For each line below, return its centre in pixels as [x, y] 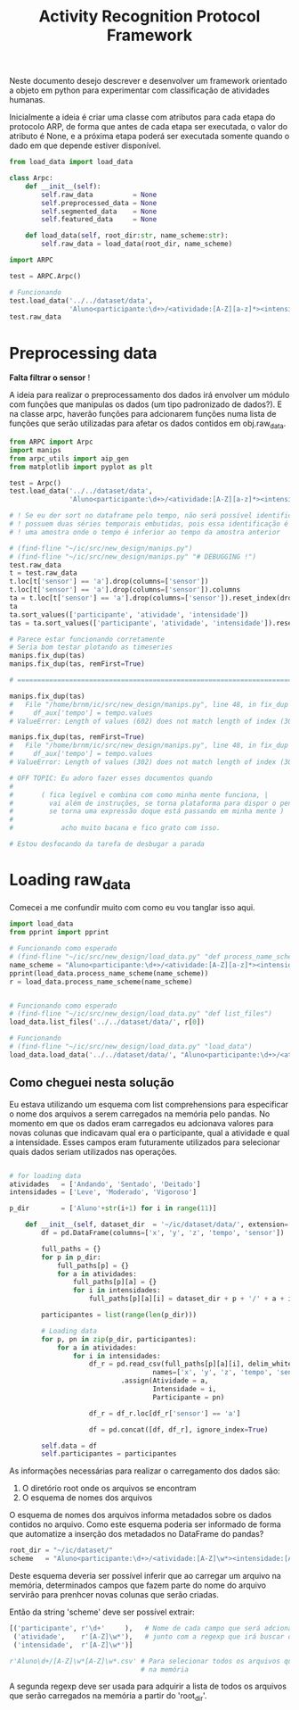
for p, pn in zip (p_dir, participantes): [119, 1339]
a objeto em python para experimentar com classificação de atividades [139, 90]
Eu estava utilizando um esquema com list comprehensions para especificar [149, 1104]
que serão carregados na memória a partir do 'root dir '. [108, 1697]
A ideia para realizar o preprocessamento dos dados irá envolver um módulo [149, 395]
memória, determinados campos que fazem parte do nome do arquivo [138, 1585]
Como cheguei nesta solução [92, 1083]
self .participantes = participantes [109, 1454]
